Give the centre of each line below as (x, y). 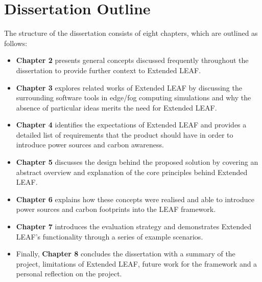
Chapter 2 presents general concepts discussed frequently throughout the (132, 60)
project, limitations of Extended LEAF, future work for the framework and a (137, 263)
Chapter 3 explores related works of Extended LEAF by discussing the (129, 87)
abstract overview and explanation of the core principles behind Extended (132, 172)
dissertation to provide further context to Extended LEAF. (109, 70)
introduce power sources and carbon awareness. (90, 145)
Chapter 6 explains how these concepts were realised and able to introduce (135, 199)
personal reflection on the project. (69, 274)
